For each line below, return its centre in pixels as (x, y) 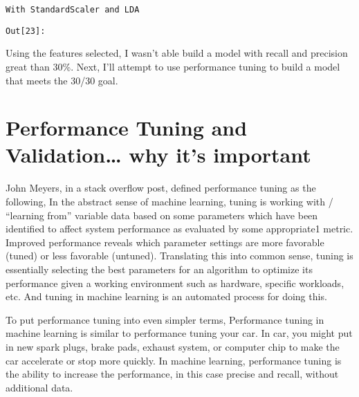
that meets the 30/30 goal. (62, 80)
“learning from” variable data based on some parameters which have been (162, 215)
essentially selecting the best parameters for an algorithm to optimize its (159, 269)
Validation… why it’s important (158, 155)
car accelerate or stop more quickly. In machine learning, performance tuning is (174, 360)
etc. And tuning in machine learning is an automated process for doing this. (166, 296)
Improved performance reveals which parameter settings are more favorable (165, 242)
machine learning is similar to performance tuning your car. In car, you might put (179, 333)
